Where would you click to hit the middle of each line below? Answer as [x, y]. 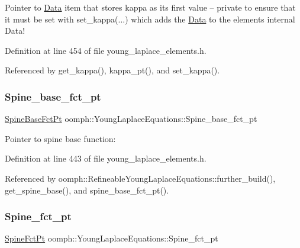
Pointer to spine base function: [60, 138]
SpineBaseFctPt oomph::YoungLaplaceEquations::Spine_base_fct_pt [131, 119]
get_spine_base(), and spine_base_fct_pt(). [87, 190]
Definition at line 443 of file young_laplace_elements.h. [106, 158]
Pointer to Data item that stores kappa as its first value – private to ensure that [150, 7]
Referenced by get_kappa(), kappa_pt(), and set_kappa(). [112, 70]
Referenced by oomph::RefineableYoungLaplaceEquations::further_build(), [140, 178]
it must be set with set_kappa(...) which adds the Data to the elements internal [150, 19]
